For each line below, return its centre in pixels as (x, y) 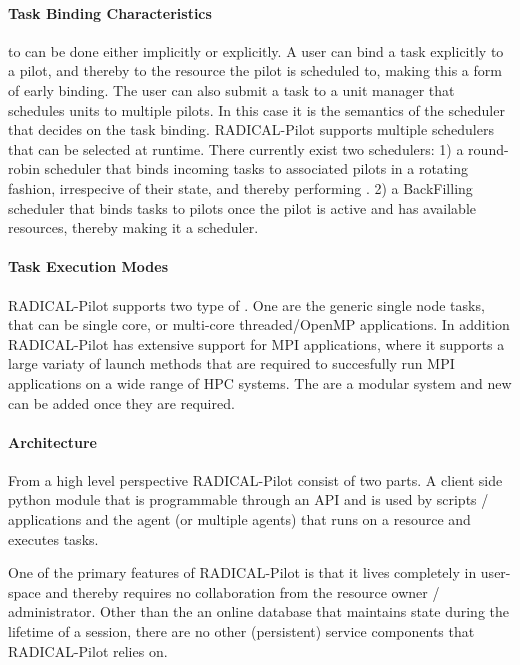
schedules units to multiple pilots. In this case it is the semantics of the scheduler (256, 109)
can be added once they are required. (121, 402)
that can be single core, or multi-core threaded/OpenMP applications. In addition (259, 324)
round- (488, 148)
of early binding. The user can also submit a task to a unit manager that (231, 89)
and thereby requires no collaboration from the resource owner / (242, 591)
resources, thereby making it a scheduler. (133, 227)
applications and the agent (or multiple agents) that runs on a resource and (239, 519)
